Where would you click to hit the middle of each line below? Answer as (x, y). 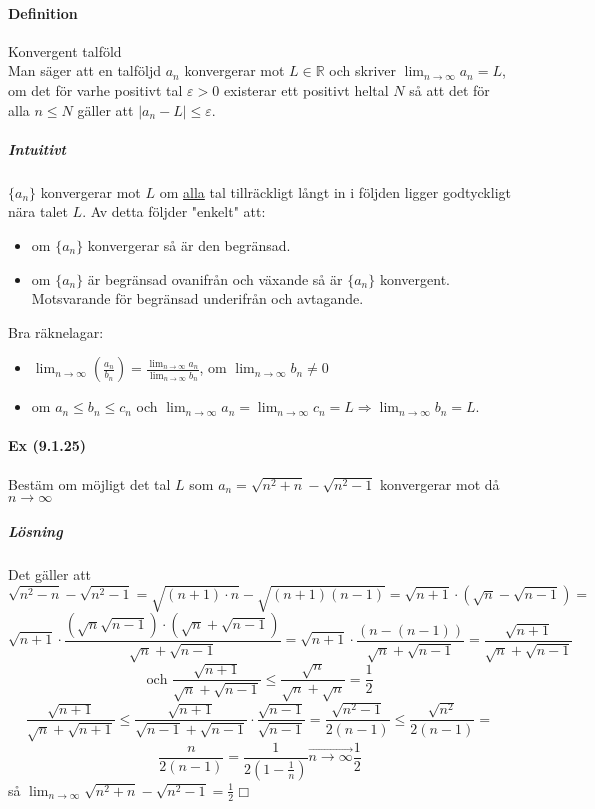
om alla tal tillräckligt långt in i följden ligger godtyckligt (335, 191)
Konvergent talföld (65, 50)
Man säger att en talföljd (84, 70)
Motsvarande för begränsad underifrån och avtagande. (197, 298)
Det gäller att (50, 573)
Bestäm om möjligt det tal (89, 483)
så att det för (449, 89)
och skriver (363, 70)
